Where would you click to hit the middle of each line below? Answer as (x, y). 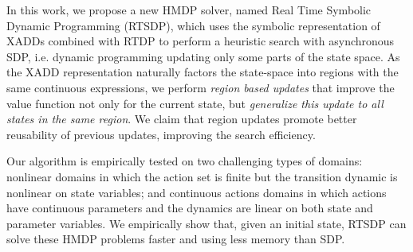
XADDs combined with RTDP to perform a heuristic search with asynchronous (201, 41)
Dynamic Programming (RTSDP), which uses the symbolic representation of (193, 25)
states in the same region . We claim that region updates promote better (182, 119)
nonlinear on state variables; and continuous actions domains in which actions (197, 192)
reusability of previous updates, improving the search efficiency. (161, 134)
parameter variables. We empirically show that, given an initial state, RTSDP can (206, 223)
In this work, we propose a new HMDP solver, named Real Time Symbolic (189, 10)
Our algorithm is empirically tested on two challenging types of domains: (185, 161)
